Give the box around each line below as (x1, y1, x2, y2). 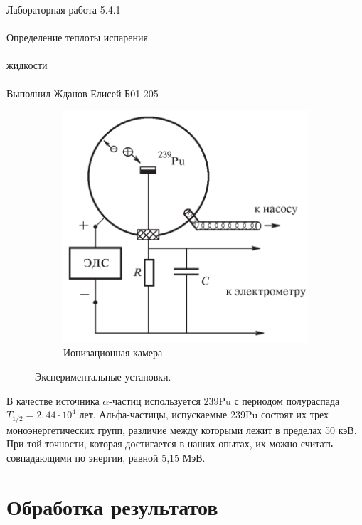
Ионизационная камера (63, 345, 163, 360)
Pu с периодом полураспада (218, 393, 340, 408)
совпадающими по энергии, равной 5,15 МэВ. (6, 450, 206, 465)
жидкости (6, 58, 48, 73)
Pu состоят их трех (245, 407, 329, 422)
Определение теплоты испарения (6, 30, 148, 45)
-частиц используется (109, 393, 201, 408)
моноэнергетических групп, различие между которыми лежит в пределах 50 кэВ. (6, 422, 357, 437)
